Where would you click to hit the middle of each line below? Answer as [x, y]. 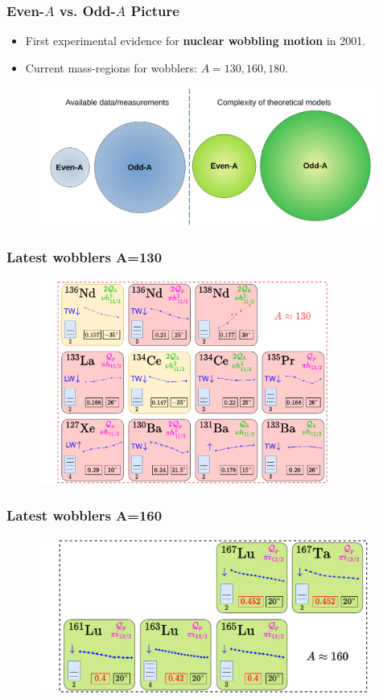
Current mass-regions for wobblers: [111, 67]
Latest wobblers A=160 [84, 515]
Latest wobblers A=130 [84, 257]
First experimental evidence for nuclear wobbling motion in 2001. [196, 41]
